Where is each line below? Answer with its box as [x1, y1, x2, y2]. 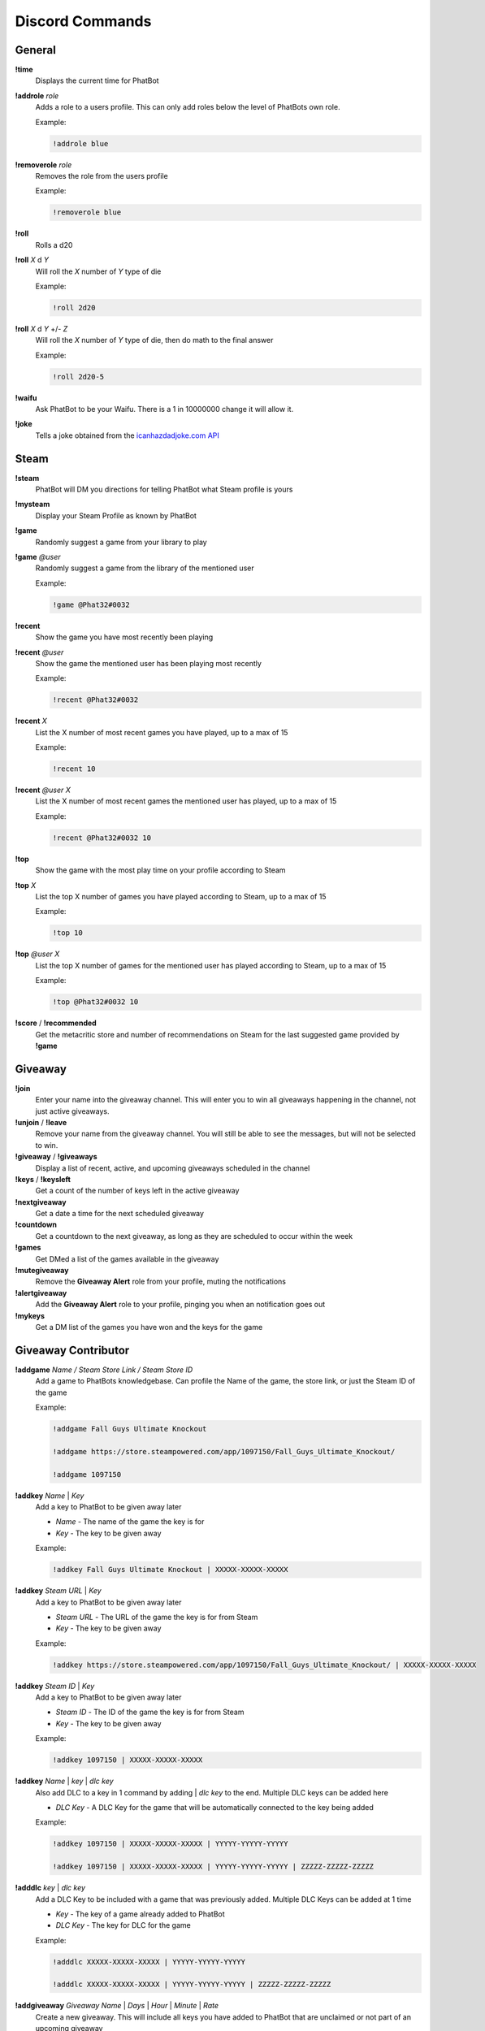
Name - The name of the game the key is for [55, 1517, 205, 1526]
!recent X [15, 716, 48, 726]
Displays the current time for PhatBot [35, 76, 159, 85]
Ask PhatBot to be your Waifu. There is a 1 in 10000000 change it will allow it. [35, 405, 294, 414]
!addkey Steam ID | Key [15, 1681, 95, 1691]
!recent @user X [15, 785, 71, 795]
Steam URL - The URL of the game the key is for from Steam [55, 1612, 258, 1622]
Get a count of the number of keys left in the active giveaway [35, 1186, 240, 1196]
